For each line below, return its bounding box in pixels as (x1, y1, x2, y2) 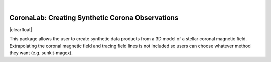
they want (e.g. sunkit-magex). (9, 50, 73, 56)
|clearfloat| (9, 26, 32, 32)
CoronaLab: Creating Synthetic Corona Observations (9, 13, 179, 22)
